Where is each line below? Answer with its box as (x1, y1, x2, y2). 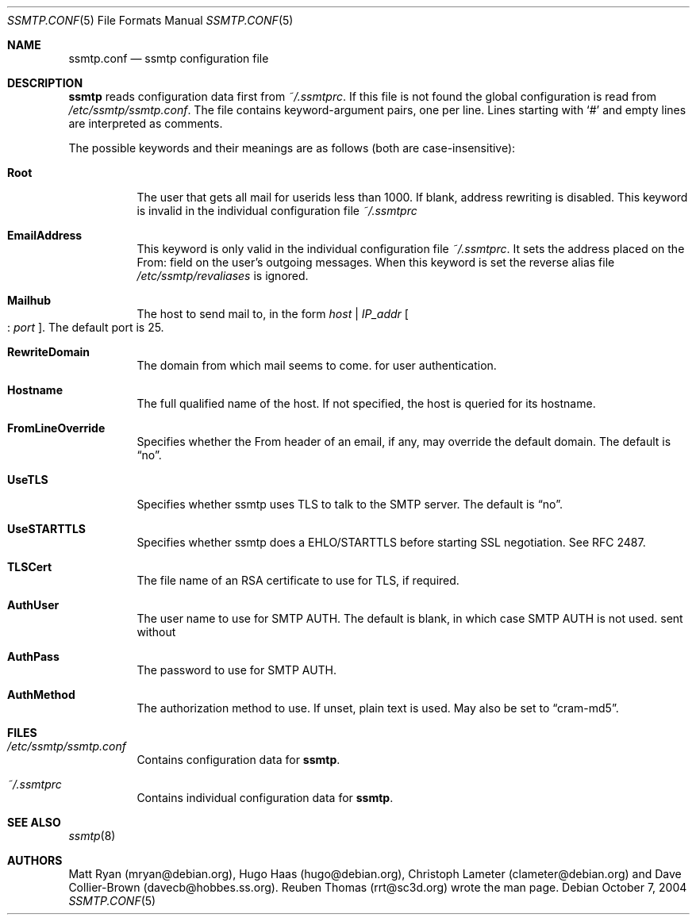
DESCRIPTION (7, 76, 83, 90)
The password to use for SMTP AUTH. (137, 663, 337, 677)
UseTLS (7, 473, 48, 486)
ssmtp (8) (68, 829, 116, 842)
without (137, 625, 176, 639)
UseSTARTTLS (7, 522, 87, 535)
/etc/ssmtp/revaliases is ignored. (137, 269, 309, 282)
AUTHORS (7, 854, 63, 867)
